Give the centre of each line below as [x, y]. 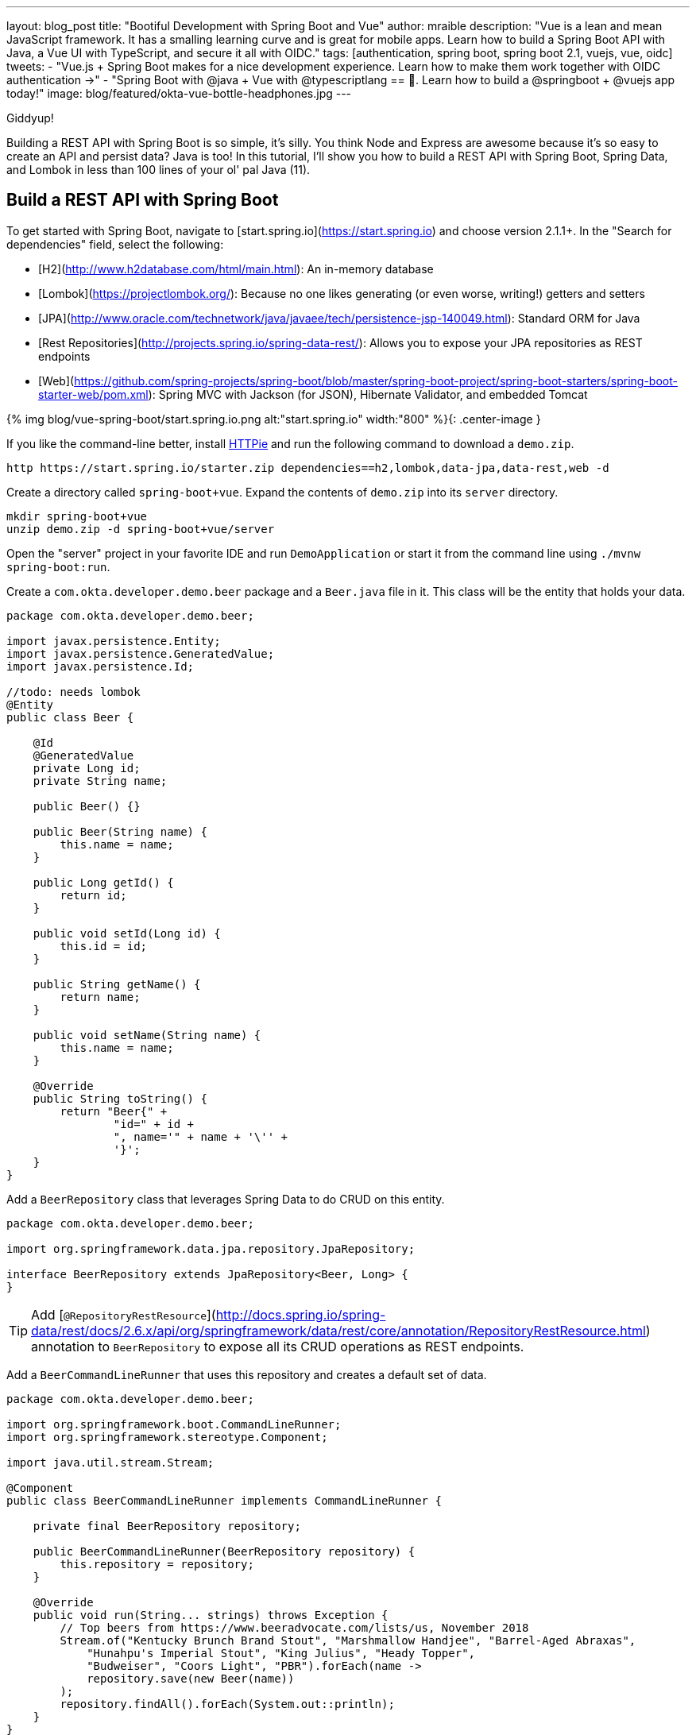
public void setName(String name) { [147, 1035]
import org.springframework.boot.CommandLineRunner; [174, 1424]
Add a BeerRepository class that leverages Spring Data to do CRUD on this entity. [226, 1199]
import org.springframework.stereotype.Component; [167, 1437]
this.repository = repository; [157, 1564]
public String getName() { [117, 984]
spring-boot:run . [58, 566]
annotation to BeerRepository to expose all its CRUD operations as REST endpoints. [278, 1346]
